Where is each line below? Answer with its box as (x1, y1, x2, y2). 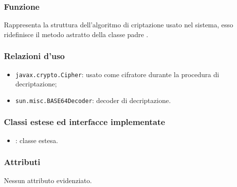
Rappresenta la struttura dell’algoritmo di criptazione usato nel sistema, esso (4, 20, 234, 30)
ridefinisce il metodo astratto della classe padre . (4, 29, 148, 39)
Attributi (4, 156, 40, 168)
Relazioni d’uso (4, 50, 65, 62)
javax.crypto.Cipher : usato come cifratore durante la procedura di (15, 69, 219, 79)
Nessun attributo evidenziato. (4, 175, 92, 185)
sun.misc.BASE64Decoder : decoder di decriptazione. (15, 95, 171, 105)
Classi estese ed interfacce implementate (4, 116, 165, 128)
